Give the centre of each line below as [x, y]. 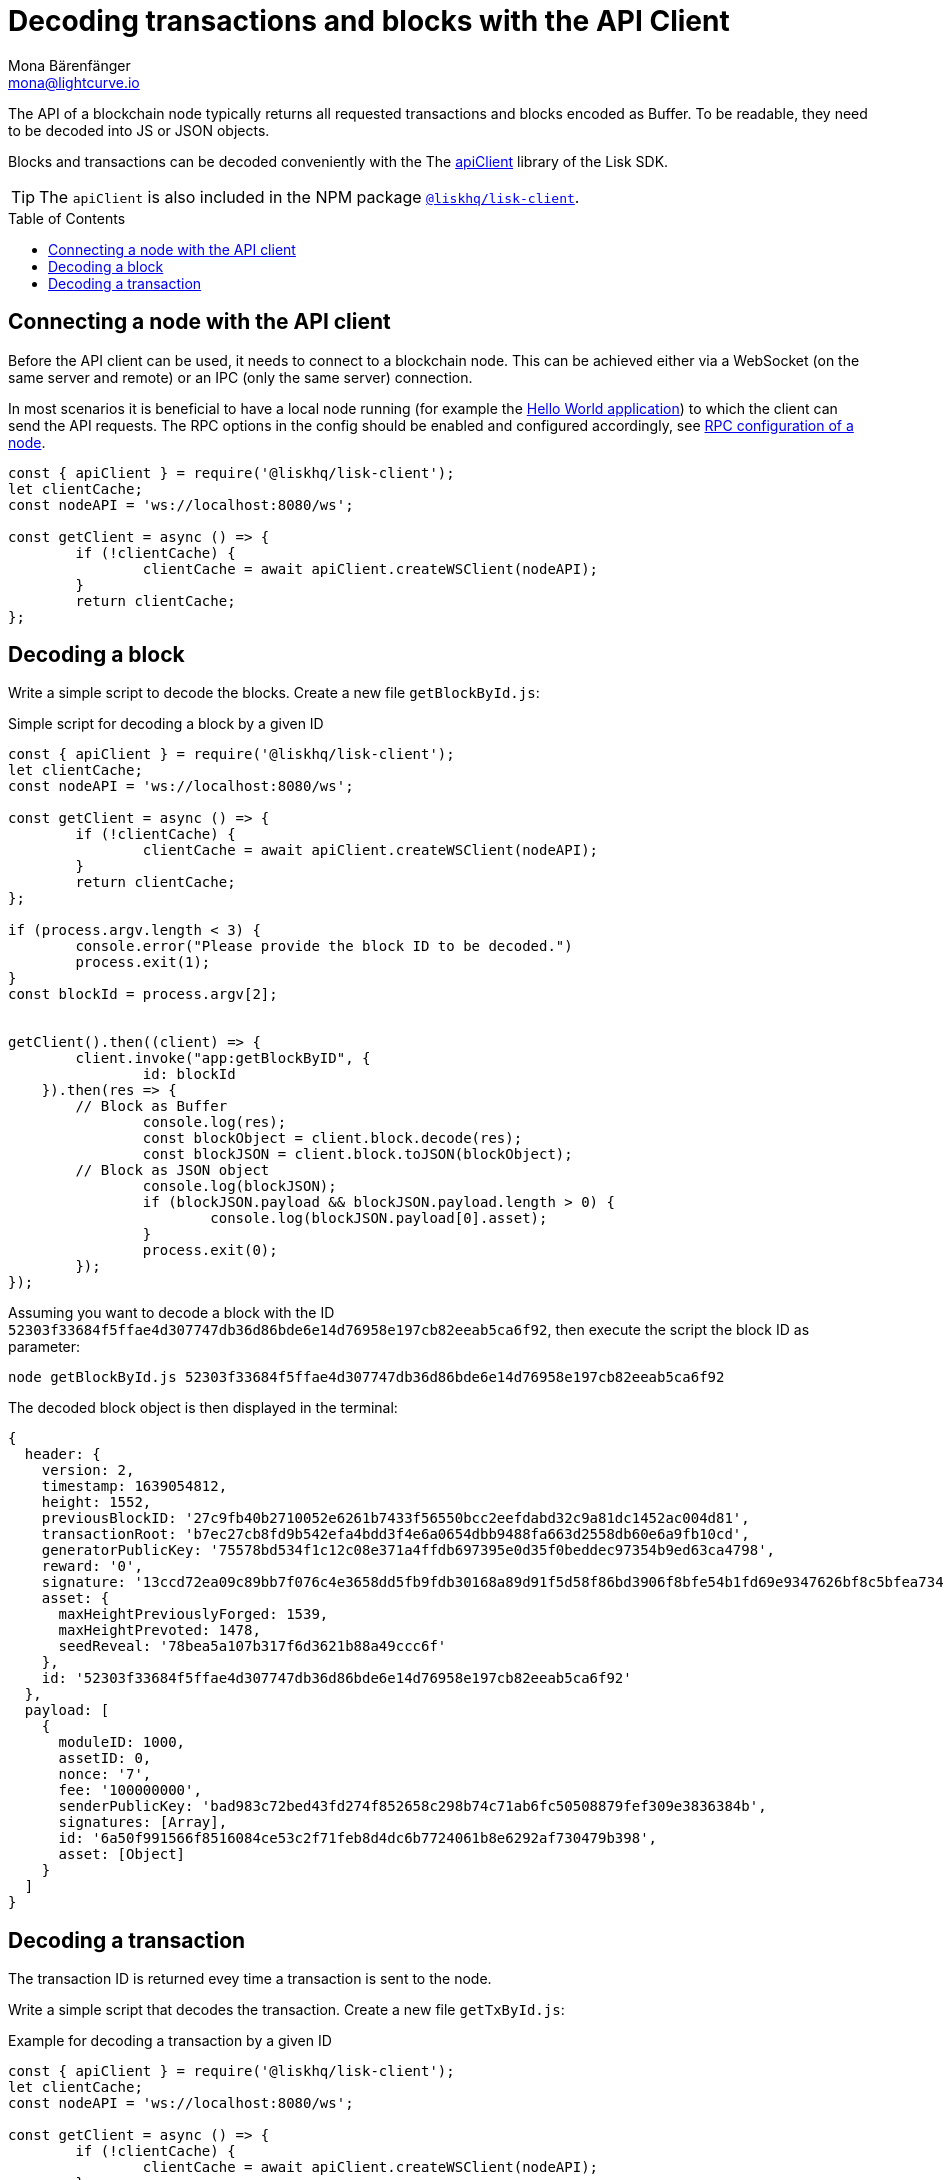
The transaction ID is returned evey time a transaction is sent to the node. [250, 1979]
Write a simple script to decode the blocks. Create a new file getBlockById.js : [274, 693]
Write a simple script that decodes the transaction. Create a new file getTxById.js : [286, 2010]
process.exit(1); [143, 962]
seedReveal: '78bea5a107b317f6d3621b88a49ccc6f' [252, 1646]
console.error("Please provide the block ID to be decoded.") [324, 946]
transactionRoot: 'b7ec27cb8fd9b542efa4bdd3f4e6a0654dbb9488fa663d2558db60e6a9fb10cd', [395, 1534]
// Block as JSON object [172, 1170]
